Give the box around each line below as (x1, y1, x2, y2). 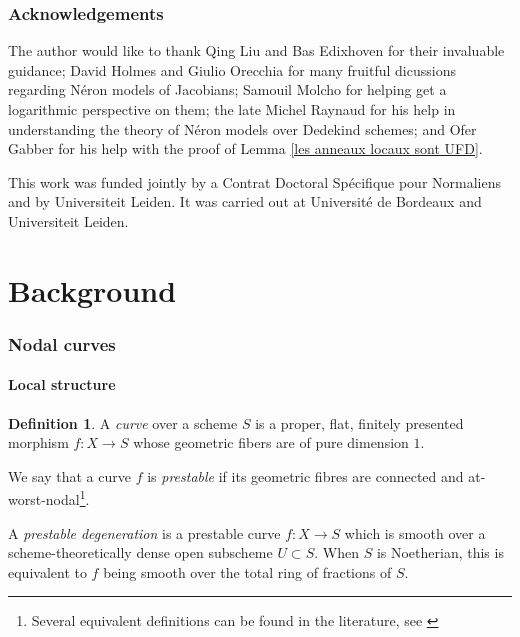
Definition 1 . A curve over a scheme (8, 412, 238, 433)
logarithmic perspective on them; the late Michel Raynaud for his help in (8, 99, 456, 119)
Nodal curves (8, 331, 116, 356)
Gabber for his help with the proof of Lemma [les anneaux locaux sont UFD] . (8, 138, 483, 159)
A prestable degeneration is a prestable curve (8, 522, 281, 543)
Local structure (8, 374, 116, 395)
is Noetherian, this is (376, 542, 504, 563)
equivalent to (8, 561, 87, 582)
